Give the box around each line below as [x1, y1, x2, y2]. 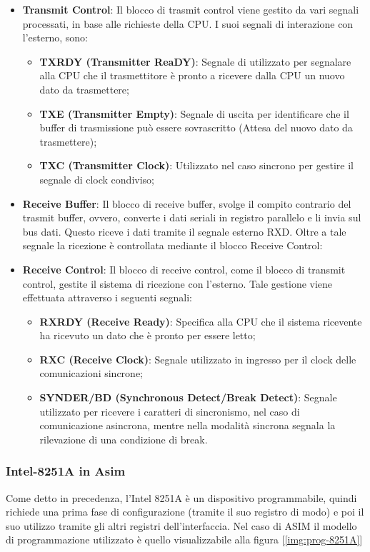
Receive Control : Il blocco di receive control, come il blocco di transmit [22, 261, 346, 276]
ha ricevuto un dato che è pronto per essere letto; [39, 328, 256, 343]
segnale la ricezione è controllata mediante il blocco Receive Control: [22, 238, 323, 253]
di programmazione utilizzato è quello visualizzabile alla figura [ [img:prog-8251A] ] [6, 532, 363, 547]
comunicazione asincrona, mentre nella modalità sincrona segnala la [39, 418, 336, 433]
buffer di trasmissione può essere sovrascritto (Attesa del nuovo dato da [39, 120, 353, 135]
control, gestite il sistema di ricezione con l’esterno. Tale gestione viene [22, 276, 333, 291]
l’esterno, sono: [22, 30, 88, 45]
